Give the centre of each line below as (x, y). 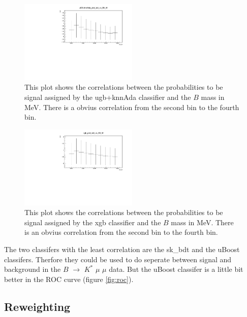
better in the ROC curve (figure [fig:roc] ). (69, 279)
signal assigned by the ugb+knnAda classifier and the (108, 97)
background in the (33, 269)
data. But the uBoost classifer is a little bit (176, 269)
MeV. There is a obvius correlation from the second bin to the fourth (132, 107)
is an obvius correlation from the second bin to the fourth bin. (121, 232)
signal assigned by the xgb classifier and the (93, 222)
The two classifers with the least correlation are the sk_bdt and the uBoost (122, 249)
